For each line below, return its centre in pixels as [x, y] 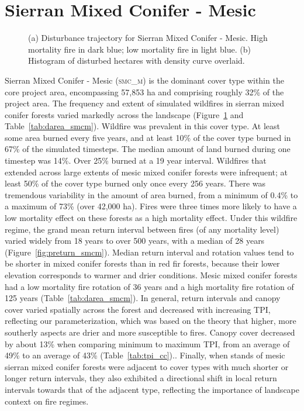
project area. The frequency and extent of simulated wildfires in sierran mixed [145, 103]
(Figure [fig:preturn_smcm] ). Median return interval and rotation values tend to [149, 252]
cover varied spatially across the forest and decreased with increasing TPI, [138, 309]
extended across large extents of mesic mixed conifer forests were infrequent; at [146, 172]
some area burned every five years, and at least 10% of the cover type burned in [148, 137]
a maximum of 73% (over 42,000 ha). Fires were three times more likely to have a [151, 206]
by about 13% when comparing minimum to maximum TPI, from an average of [147, 343]
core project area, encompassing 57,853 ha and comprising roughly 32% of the [144, 91]
